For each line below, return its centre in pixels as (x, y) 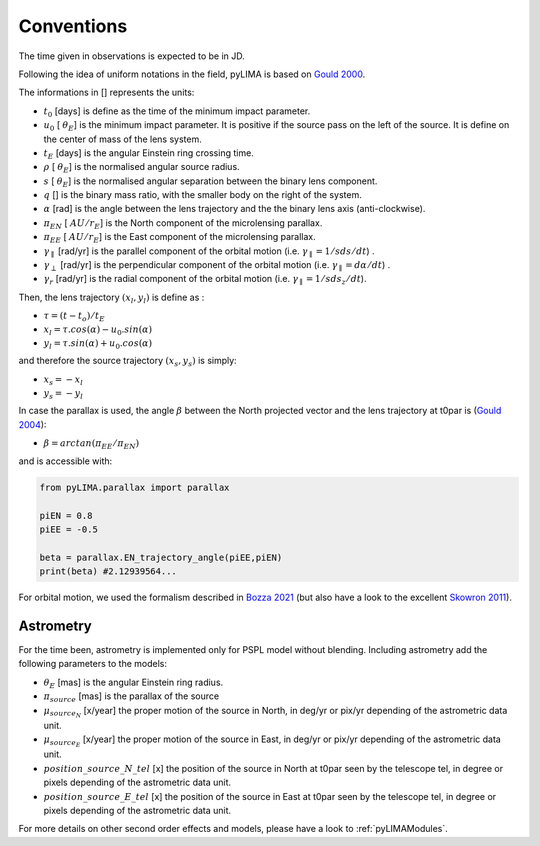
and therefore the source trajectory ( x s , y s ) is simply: (127, 362)
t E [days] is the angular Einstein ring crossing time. (148, 153)
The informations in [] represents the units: (106, 92)
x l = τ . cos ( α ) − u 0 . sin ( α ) (98, 330)
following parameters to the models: (93, 664)
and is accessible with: (65, 461)
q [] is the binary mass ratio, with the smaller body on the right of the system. (202, 195)
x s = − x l (63, 380)
